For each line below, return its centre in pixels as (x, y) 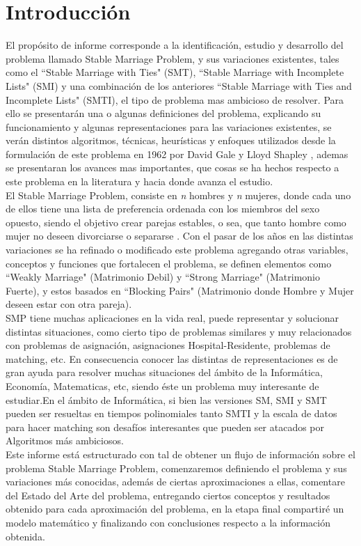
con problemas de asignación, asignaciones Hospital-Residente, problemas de (168, 345)
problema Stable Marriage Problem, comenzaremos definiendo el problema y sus (176, 468)
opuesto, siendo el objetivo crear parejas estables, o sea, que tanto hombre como (176, 222)
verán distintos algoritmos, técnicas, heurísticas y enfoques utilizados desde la (171, 140)
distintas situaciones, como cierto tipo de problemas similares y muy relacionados (179, 331)
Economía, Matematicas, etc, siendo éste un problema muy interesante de (162, 385)
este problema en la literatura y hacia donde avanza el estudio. (139, 181)
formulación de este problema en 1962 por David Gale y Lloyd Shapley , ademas (177, 154)
